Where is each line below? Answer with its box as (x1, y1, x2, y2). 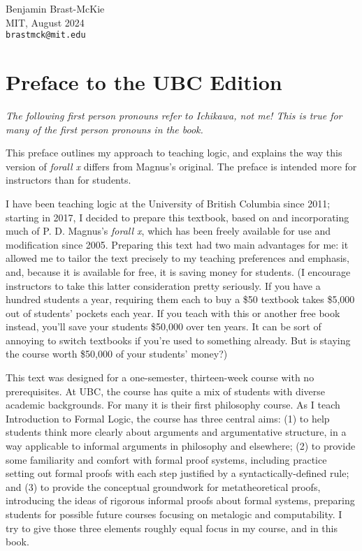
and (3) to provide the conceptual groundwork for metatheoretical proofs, (6, 479, 321, 494)
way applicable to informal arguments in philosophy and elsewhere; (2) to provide (6, 439, 356, 453)
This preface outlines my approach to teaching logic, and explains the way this (6, 145, 342, 160)
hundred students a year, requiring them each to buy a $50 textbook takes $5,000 (6, 292, 355, 307)
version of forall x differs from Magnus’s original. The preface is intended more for (6, 159, 357, 173)
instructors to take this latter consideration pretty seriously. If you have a (6, 278, 321, 293)
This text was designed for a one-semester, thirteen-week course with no (6, 370, 314, 385)
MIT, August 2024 (6, 15, 85, 29)
